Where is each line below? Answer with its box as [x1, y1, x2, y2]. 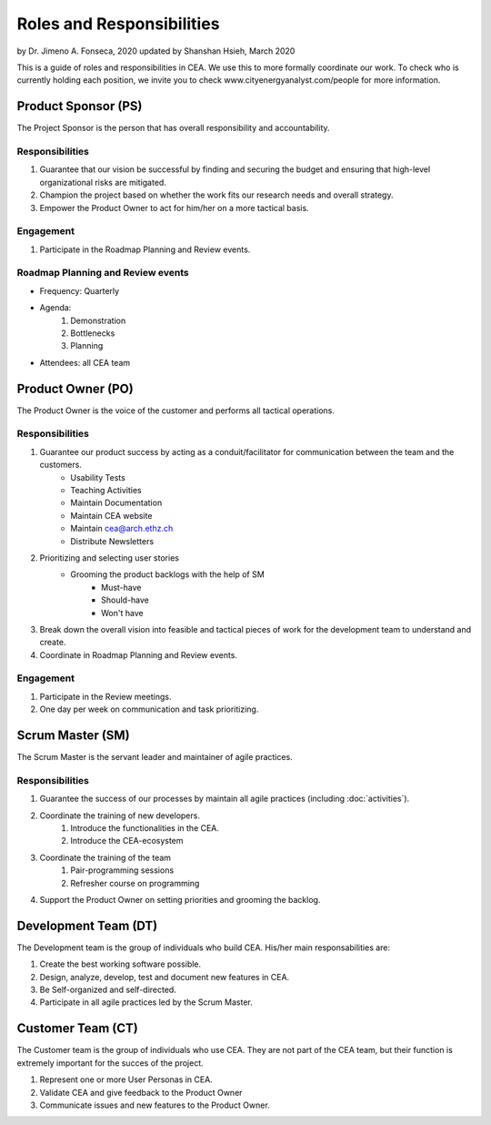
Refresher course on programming [70, 877, 200, 888]
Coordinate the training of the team [39, 852, 172, 863]
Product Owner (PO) [16, 380, 134, 396]
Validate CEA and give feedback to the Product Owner [39, 1087, 243, 1098]
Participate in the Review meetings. [39, 691, 172, 702]
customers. [39, 460, 82, 471]
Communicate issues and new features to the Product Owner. [39, 1100, 270, 1110]
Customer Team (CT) [16, 1020, 138, 1037]
